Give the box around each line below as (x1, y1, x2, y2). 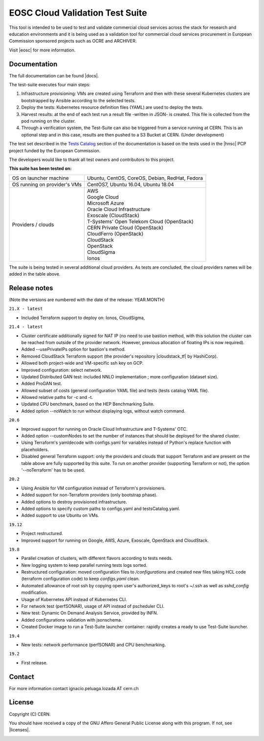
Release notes (9, 284, 53, 292)
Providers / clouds (12, 221, 54, 228)
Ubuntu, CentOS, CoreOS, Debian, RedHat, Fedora (87, 174, 203, 181)
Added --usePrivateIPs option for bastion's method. (21, 347, 126, 352)
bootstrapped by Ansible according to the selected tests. (21, 97, 136, 103)
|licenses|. (9, 727, 30, 733)
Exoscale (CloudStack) (87, 212, 139, 219)
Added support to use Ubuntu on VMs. (21, 512, 99, 518)
